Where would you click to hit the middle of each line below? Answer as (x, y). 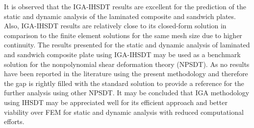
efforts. (14, 121)
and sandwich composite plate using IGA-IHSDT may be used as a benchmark (122, 54)
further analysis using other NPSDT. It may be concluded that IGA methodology (127, 93)
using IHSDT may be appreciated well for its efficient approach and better (116, 102)
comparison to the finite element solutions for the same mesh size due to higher (123, 35)
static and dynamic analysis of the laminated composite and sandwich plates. (120, 16)
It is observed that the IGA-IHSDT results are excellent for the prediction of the (125, 6)
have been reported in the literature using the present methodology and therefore (126, 74)
